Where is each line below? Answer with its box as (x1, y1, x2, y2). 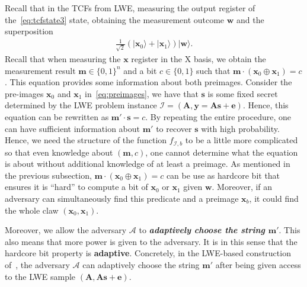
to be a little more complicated (185, 134, 298, 146)
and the (236, 13, 264, 25)
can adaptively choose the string (82, 258, 200, 270)
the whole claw (5, 204, 59, 216)
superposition (5, 25, 53, 37)
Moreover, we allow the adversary (5, 224, 127, 236)
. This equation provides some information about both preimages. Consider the (5, 76, 292, 88)
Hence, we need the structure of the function (5, 134, 167, 146)
